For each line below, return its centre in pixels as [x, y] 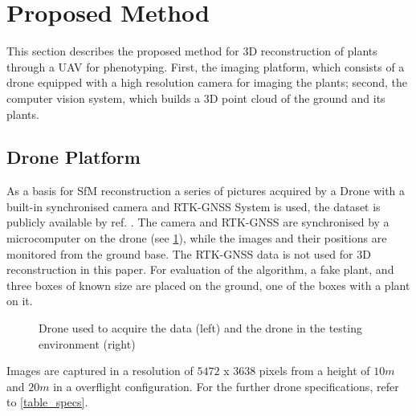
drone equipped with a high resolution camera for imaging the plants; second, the [207, 82]
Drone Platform [73, 157]
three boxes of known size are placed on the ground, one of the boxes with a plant [208, 285]
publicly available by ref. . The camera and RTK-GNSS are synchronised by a [198, 222]
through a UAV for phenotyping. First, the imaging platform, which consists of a [206, 66]
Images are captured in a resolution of [100, 371]
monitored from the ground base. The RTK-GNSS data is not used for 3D [189, 253]
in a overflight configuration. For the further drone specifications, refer [226, 386]
